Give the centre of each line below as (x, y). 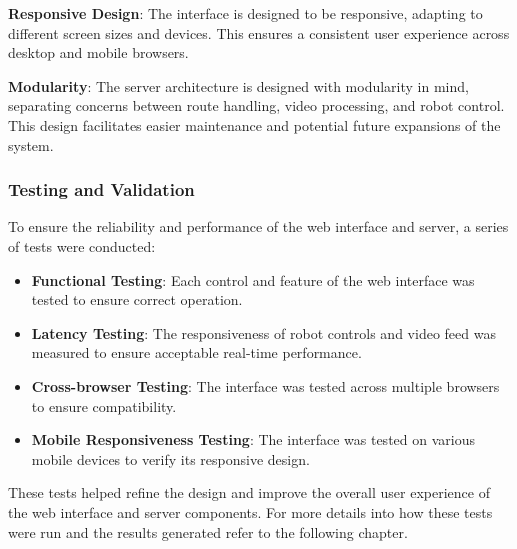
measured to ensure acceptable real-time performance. (196, 352)
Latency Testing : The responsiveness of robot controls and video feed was (263, 332)
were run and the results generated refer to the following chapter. (208, 531)
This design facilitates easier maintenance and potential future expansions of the (254, 124)
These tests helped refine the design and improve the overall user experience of (249, 492)
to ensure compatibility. (104, 405)
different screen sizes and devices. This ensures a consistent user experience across (259, 32)
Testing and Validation (101, 189)
